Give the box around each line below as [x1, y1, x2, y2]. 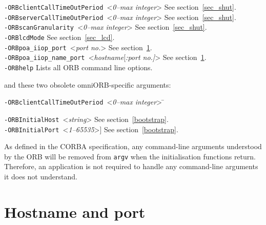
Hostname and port [4, 201, 146, 222]
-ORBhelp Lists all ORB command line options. [4, 62, 153, 72]
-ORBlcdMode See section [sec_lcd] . [4, 31, 115, 42]
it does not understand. [4, 171, 77, 181]
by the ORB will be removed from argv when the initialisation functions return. [4, 151, 256, 161]
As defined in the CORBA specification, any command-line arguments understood [4, 141, 262, 152]
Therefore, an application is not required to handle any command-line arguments [4, 161, 258, 172]
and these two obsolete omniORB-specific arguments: [4, 79, 171, 90]
